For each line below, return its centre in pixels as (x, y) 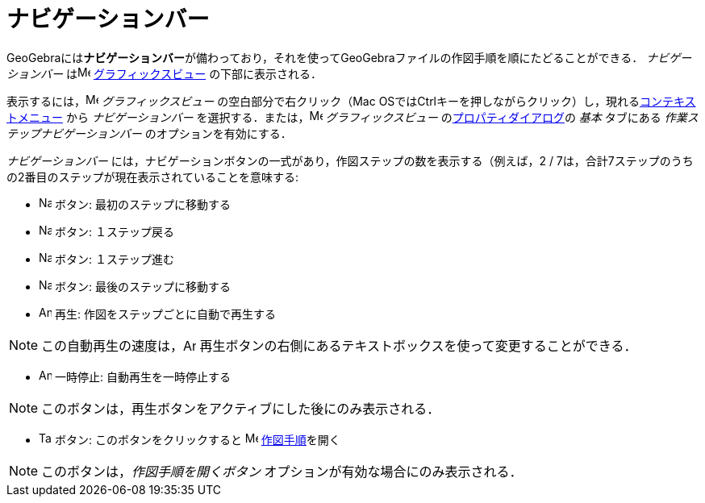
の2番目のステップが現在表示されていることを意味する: (153, 177)
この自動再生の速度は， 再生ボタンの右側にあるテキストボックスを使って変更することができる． (339, 345)
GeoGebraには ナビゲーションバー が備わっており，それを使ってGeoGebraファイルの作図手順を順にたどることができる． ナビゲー (349, 57)
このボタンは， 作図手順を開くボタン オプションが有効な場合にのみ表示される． (282, 471)
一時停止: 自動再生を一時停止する (142, 376)
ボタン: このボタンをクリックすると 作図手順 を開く (197, 439)
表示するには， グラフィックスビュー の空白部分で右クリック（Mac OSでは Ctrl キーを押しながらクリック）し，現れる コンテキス (351, 101)
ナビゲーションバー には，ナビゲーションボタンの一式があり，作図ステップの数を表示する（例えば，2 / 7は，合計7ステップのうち (350, 160)
